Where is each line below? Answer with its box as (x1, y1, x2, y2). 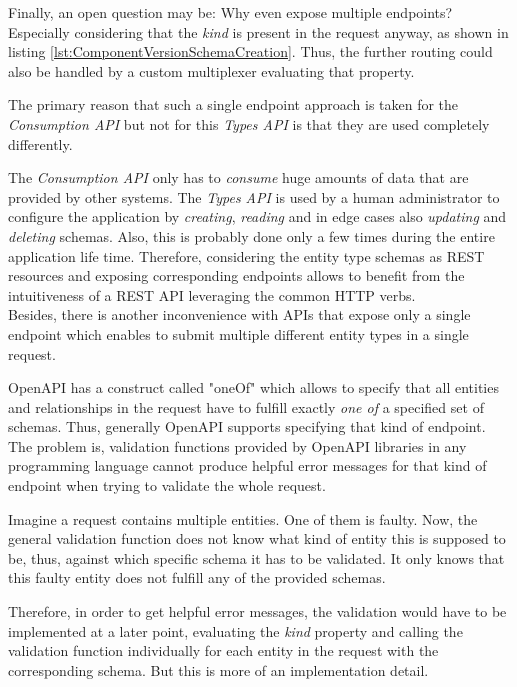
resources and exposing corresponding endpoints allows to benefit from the (8, 265, 465, 286)
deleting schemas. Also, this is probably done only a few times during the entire (8, 225, 495, 246)
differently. (8, 133, 73, 154)
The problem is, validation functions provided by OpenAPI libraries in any (8, 435, 467, 456)
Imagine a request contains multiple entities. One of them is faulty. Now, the (8, 508, 478, 529)
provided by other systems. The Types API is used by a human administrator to (8, 186, 500, 207)
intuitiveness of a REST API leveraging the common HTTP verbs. (8, 284, 416, 305)
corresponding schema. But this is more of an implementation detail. (8, 659, 429, 680)
